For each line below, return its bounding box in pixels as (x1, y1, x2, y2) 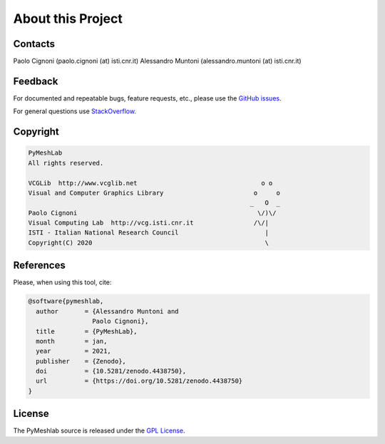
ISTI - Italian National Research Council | (28, 229, 269, 237)
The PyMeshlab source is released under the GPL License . (13, 426, 185, 435)
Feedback (13, 75, 58, 87)
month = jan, (36, 337, 108, 345)
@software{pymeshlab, (28, 297, 104, 306)
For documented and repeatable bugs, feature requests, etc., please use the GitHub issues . (13, 93, 282, 103)
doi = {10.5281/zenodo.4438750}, (36, 367, 187, 376)
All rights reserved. (28, 159, 104, 167)
